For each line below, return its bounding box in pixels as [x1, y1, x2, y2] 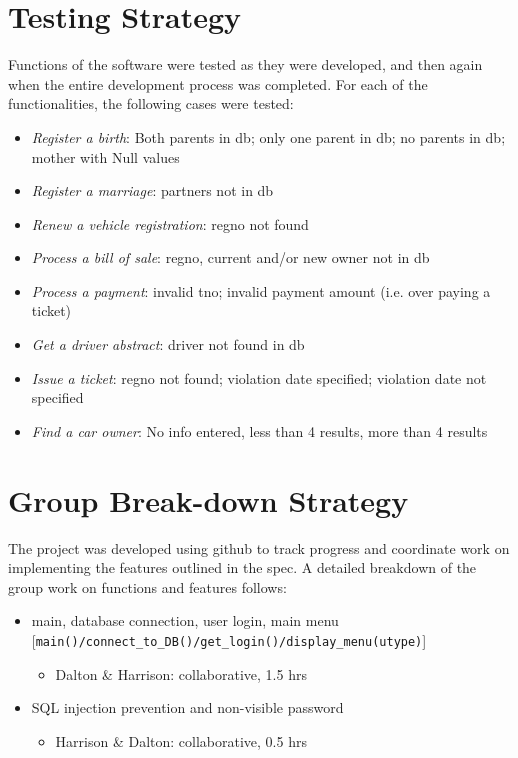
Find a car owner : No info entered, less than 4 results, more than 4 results [31, 420, 488, 441]
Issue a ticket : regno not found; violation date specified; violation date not [31, 367, 487, 388]
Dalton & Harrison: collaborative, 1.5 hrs [55, 663, 307, 684]
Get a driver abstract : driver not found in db [31, 334, 305, 355]
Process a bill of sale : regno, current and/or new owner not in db [31, 247, 430, 268]
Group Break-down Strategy [8, 479, 409, 520]
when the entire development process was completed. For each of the [8, 73, 428, 94]
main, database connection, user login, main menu [31, 610, 339, 631]
